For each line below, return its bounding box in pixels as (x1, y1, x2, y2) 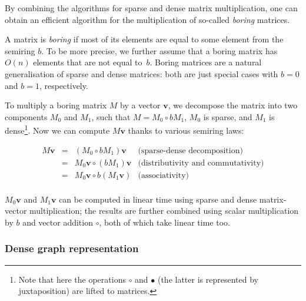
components (5, 110, 48, 123)
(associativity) (138, 171, 189, 180)
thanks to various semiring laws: (128, 124, 244, 136)
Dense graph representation (5, 241, 139, 256)
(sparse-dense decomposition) (138, 146, 243, 155)
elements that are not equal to (33, 56, 142, 68)
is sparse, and (203, 110, 252, 123)
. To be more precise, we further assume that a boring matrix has (41, 44, 278, 57)
